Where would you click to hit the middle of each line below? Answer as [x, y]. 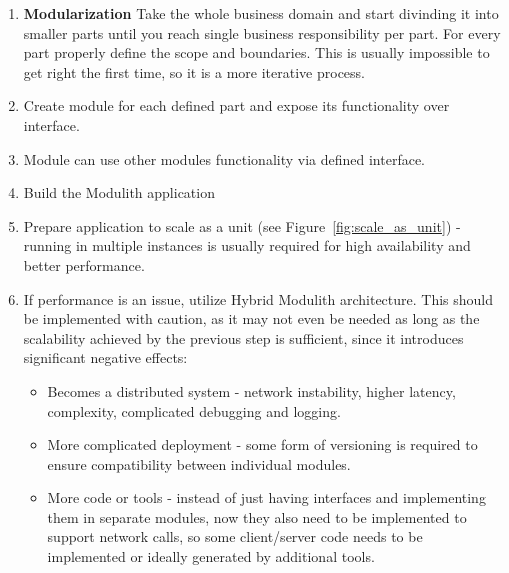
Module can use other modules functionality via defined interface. [224, 158]
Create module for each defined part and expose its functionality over [236, 105]
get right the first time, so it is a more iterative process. [194, 71]
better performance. [84, 264]
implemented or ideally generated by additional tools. [211, 556]
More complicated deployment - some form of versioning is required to [262, 444]
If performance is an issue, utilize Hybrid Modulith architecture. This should [258, 298]
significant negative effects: [105, 357]
